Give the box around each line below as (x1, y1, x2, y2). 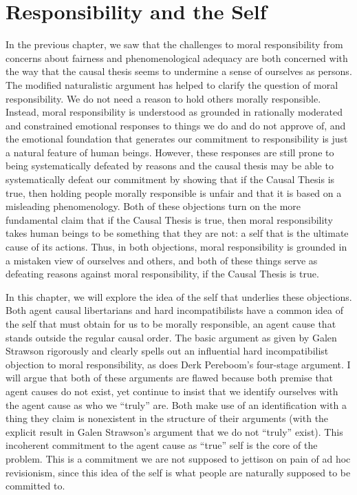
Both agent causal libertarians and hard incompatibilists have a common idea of (6, 303, 344, 317)
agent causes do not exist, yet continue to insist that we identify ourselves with (6, 383, 338, 398)
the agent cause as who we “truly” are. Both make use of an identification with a (6, 397, 347, 412)
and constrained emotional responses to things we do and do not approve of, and (6, 118, 346, 132)
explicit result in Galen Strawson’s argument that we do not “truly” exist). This (6, 424, 343, 439)
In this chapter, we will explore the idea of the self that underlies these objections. (6, 289, 352, 304)
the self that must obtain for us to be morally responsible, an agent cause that (6, 317, 336, 330)
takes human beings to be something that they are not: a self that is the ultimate (6, 226, 349, 240)
